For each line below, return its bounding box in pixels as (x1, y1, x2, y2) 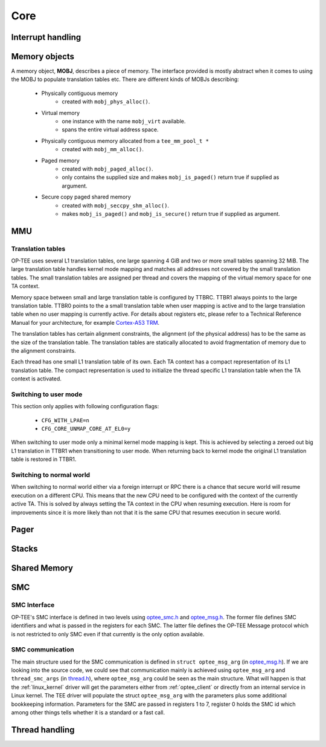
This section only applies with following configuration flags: (11, 403, 159, 410)
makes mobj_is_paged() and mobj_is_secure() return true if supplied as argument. (62, 210, 280, 217)
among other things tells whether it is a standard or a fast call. (11, 709, 165, 716)
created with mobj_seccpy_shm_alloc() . (62, 201, 169, 209)
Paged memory (41, 157, 80, 164)
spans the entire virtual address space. (62, 126, 159, 133)
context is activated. (11, 375, 62, 382)
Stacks (11, 544, 39, 554)
